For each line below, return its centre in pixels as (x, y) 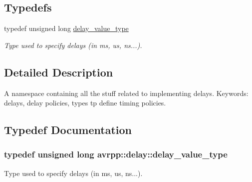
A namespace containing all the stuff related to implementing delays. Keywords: (126, 93)
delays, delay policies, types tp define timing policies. (85, 103)
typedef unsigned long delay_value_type (66, 28)
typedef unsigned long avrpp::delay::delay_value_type (116, 154)
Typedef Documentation (68, 130)
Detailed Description (59, 72)
